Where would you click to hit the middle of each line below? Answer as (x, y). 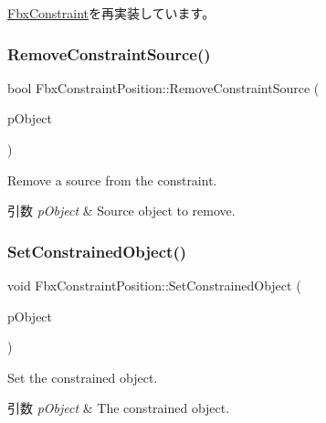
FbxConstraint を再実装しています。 (111, 13)
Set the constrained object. (83, 377)
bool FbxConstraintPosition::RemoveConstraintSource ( (163, 87)
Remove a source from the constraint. (112, 180)
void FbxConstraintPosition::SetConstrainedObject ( (154, 285)
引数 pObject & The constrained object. (119, 408)
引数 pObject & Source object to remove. (121, 211)
